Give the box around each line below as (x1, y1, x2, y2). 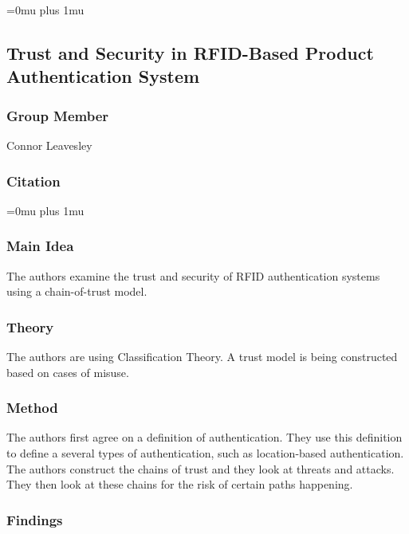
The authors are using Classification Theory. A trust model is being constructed (6, 348, 398, 365)
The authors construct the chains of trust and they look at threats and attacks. (6, 460, 395, 477)
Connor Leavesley (6, 136, 92, 153)
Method (6, 398, 58, 418)
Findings (6, 509, 63, 529)
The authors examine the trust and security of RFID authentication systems (6, 267, 380, 284)
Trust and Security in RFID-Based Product (6, 40, 374, 65)
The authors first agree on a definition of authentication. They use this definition (6, 429, 403, 446)
